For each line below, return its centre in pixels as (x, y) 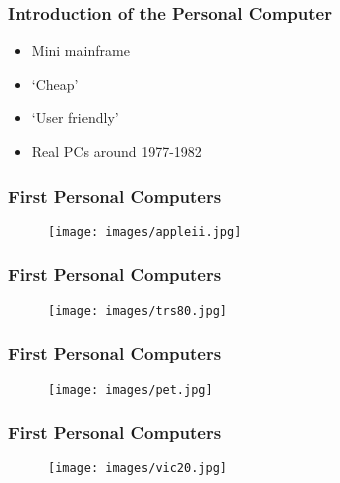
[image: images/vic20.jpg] (137, 468)
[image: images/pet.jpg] (130, 389)
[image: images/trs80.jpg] (137, 310)
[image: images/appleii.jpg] (145, 231)
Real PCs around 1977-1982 (116, 151)
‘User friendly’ (75, 117)
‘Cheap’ (55, 83)
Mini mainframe (80, 50)
